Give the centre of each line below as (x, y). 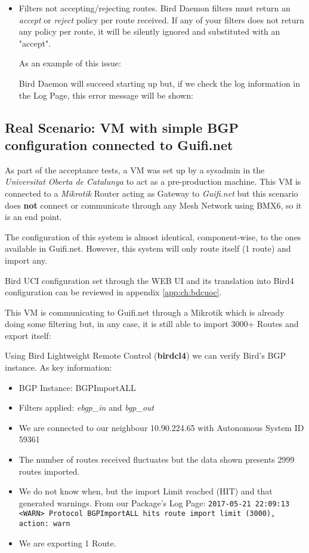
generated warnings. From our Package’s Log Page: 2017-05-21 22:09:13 (154, 502)
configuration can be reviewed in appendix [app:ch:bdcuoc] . (113, 292)
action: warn (44, 524)
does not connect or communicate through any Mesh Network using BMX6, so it (153, 205)
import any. (26, 260)
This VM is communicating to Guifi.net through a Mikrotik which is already (145, 312)
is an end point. (33, 217)
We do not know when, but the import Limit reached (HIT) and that (146, 491)
